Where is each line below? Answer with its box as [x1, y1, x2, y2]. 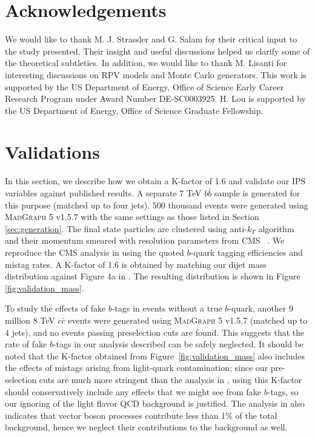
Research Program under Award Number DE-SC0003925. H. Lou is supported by [5, 92, 306, 105]
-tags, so [267, 385, 299, 398]
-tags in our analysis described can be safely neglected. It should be [53, 338, 304, 350]
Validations [5, 139, 100, 164]
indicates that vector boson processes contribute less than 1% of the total [5, 409, 277, 421]
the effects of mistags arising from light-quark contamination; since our [5, 361, 268, 374]
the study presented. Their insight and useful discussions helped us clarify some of [5, 44, 310, 57]
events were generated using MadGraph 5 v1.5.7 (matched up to [68, 313, 308, 326]
